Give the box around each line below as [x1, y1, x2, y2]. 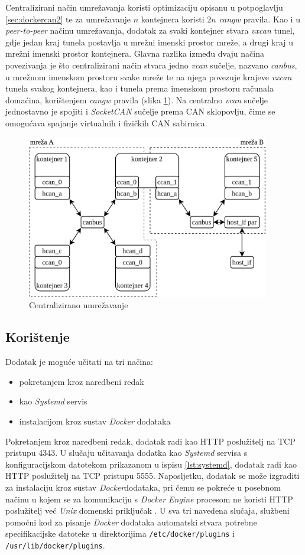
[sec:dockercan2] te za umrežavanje [5, 12, 131, 25]
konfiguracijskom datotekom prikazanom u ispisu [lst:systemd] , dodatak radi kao [5, 458, 297, 470]
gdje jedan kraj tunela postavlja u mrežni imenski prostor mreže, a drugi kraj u [5, 35, 294, 48]
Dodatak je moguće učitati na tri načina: [5, 355, 153, 368]
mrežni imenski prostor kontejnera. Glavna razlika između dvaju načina [5, 47, 264, 60]
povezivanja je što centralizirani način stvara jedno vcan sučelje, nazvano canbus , [5, 58, 297, 71]
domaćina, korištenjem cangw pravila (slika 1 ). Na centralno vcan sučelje [5, 93, 268, 106]
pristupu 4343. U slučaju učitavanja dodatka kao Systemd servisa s [5, 446, 248, 459]
